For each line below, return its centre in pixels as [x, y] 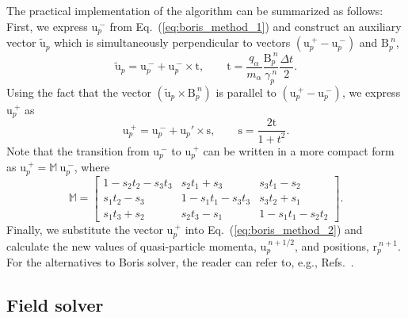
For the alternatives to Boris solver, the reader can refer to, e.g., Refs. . [180, 261]
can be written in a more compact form [299, 150]
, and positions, [332, 245]
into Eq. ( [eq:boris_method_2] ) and [274, 230]
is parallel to [246, 92]
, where [92, 167]
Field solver [55, 304]
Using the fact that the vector [79, 92]
